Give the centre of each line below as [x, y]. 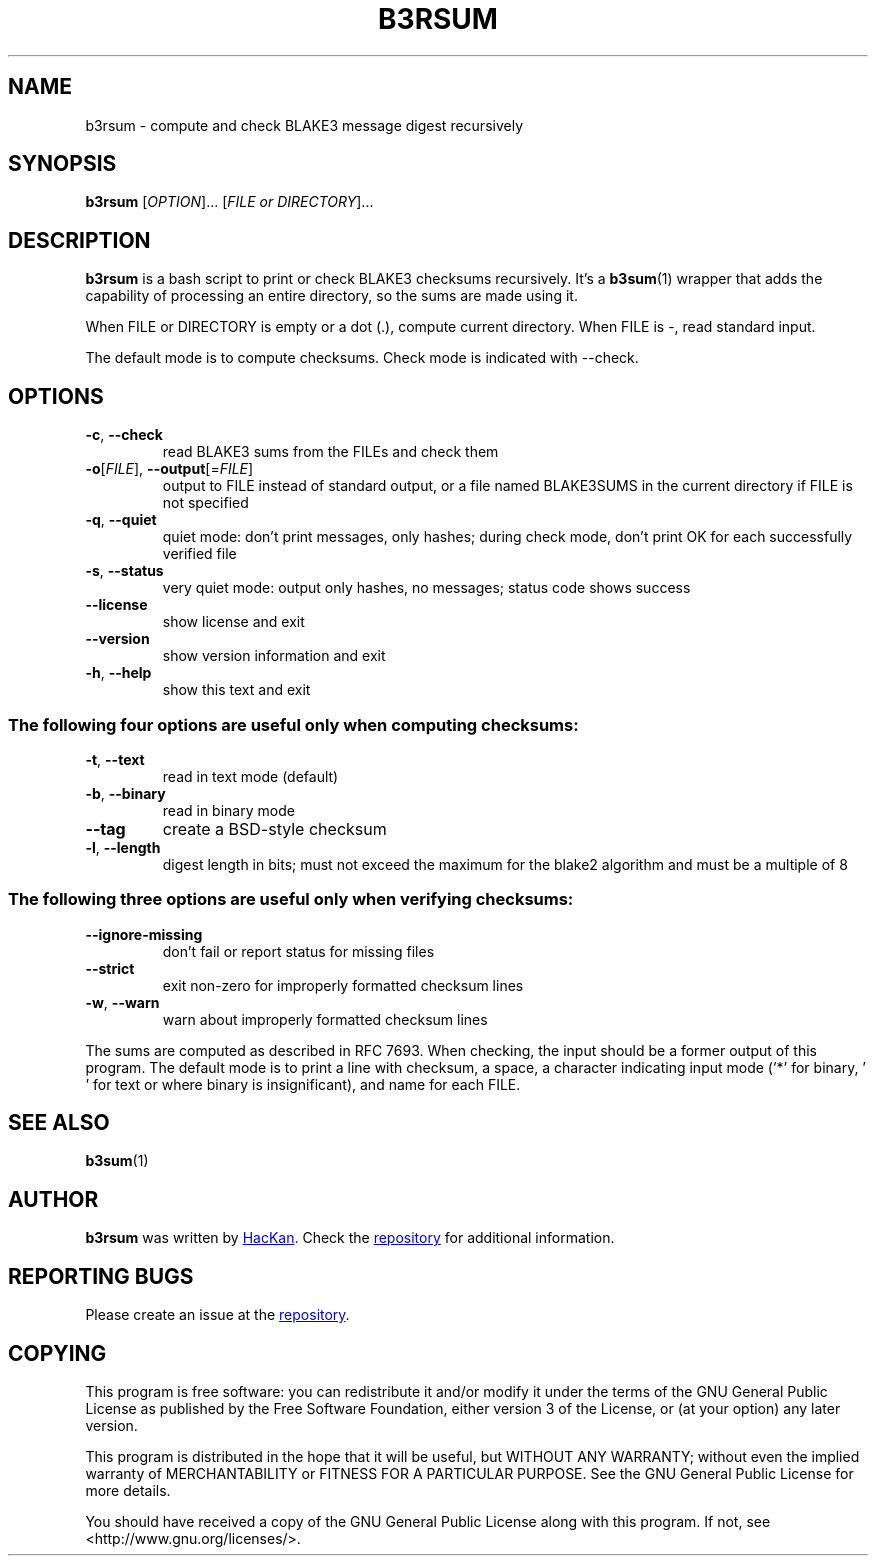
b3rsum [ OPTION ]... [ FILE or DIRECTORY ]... [229, 202]
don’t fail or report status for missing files [298, 951]
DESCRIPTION [79, 240]
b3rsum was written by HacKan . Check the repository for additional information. [350, 1238]
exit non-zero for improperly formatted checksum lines [343, 985]
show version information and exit [274, 656]
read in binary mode [228, 810]
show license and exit [233, 622]
